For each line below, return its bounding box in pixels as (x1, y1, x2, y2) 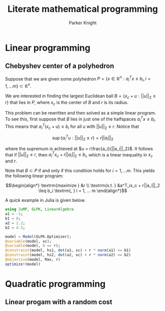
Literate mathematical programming (7, 3, 159, 15)
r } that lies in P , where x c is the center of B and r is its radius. (5, 99, 129, 107)
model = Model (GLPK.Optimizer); (5, 234, 71, 239)
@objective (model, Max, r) (5, 257, 61, 262)
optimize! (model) (5, 262, 41, 267)
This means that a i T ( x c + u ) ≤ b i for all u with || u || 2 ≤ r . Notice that (5, 122, 139, 130)
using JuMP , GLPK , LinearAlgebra (5, 207, 74, 212)
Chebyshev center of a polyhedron (5, 62, 114, 70)
